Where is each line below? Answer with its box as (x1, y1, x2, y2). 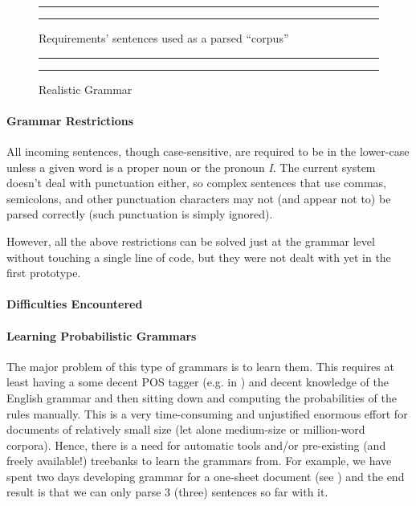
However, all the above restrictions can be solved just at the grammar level (6, 232, 375, 249)
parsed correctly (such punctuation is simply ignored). (6, 206, 273, 222)
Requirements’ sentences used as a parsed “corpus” (39, 30, 289, 46)
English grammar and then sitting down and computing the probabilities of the (6, 389, 397, 406)
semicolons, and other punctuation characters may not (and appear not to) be (6, 190, 391, 206)
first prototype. (6, 264, 81, 281)
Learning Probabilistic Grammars (6, 327, 197, 344)
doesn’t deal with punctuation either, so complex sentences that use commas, (6, 174, 386, 191)
